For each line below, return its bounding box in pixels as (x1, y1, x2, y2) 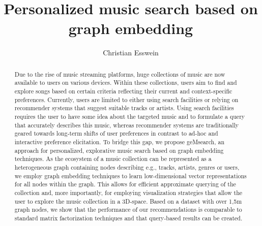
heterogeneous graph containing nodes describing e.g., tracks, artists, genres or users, (14, 163, 240, 171)
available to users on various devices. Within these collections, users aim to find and (14, 78, 237, 87)
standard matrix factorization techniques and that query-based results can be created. (14, 213, 243, 222)
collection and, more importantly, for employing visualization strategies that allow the (14, 188, 243, 197)
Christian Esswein (103, 47, 159, 58)
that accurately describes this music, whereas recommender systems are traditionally (14, 120, 239, 129)
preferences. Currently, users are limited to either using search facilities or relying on (14, 95, 239, 104)
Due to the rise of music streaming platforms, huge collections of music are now (14, 70, 225, 78)
